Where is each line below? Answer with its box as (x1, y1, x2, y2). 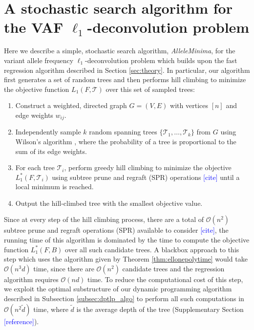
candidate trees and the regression (122, 263, 225, 273)
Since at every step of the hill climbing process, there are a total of (4, 214, 204, 224)
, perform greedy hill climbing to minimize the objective (64, 162, 232, 173)
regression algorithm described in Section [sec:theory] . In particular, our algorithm (4, 65, 250, 75)
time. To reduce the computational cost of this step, (87, 274, 243, 284)
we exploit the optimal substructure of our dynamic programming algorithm (4, 284, 232, 294)
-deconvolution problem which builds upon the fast (85, 55, 237, 65)
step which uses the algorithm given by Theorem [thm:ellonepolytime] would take (4, 254, 248, 264)
